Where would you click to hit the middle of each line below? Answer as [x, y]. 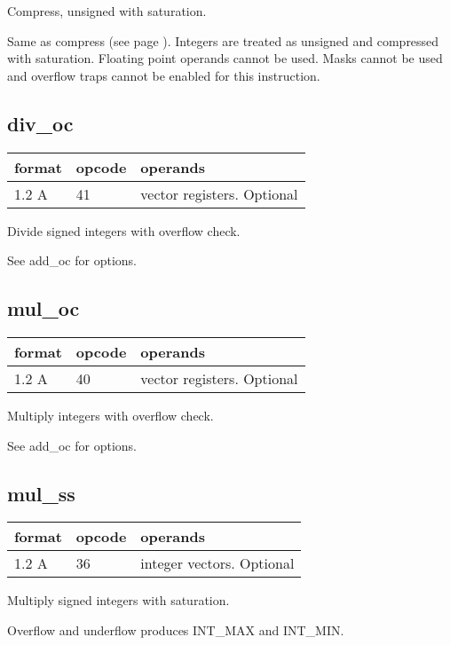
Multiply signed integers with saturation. [118, 600]
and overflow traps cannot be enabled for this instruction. [164, 75]
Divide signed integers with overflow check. [124, 230]
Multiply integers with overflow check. [111, 415]
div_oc [40, 123]
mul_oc [43, 308]
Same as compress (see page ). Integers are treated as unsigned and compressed [223, 40]
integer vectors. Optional [217, 563]
